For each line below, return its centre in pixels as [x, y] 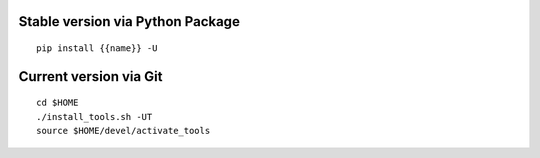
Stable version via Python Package [129, 21]
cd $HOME [57, 103]
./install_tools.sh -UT [94, 116]
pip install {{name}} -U [97, 48]
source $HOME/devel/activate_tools [123, 131]
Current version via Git [90, 76]
